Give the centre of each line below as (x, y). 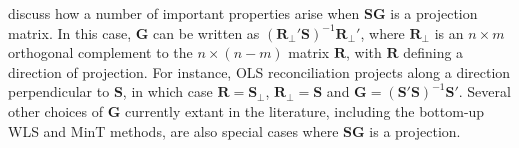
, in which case (167, 91)
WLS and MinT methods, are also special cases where (173, 130)
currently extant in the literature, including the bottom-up (304, 110)
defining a (433, 52)
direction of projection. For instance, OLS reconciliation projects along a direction (259, 71)
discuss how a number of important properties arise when (184, 13)
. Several (484, 91)
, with (364, 52)
